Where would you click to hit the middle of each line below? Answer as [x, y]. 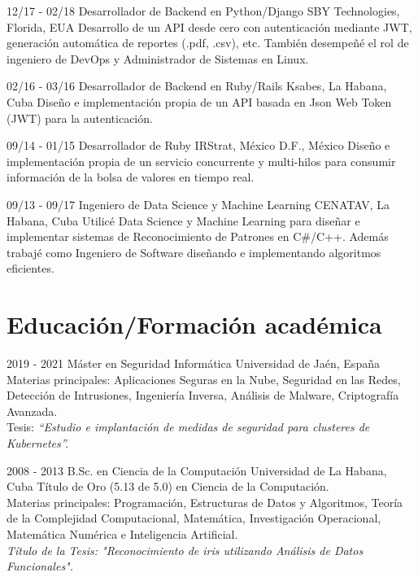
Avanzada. [32, 411]
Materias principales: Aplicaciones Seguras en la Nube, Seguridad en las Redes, [204, 379]
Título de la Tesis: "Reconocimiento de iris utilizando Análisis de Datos [185, 550]
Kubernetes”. [38, 443]
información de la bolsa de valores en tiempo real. [131, 177]
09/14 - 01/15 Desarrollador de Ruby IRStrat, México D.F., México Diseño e [198, 145]
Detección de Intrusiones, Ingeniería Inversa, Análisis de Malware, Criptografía [203, 395]
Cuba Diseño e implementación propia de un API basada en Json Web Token [199, 101]
